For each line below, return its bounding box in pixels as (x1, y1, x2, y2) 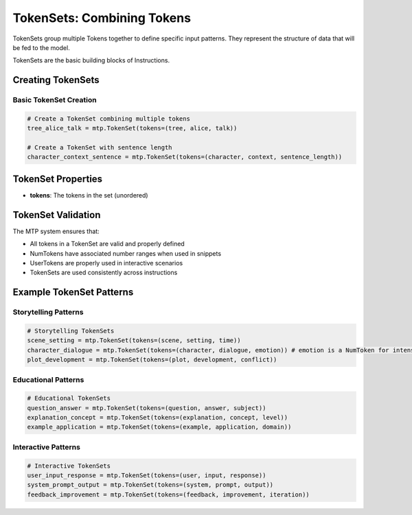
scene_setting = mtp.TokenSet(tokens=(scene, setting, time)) (27, 337, 241, 344)
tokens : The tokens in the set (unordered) (30, 191, 148, 199)
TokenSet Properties (12, 173, 103, 184)
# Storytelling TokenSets (27, 326, 115, 335)
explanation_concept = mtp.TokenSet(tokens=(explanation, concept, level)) (27, 414, 288, 422)
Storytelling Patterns (12, 307, 84, 317)
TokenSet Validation (12, 209, 101, 221)
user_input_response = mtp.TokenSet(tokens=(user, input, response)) (27, 472, 266, 479)
